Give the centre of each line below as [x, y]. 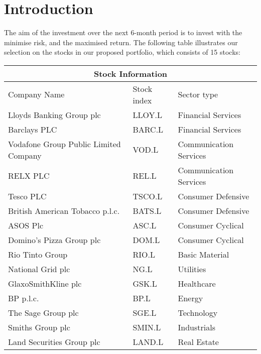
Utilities [192, 269]
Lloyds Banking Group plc [54, 114]
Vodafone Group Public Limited [64, 144]
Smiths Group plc [39, 327]
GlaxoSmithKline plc [45, 283]
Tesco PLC [27, 196]
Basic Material [204, 254]
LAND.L [148, 341]
